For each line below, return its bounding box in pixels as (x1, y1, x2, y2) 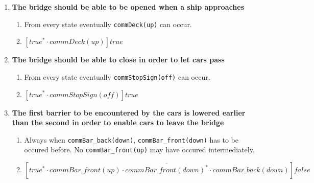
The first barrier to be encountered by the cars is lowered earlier (12, 107, 246, 118)
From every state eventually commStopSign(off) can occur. (24, 71, 210, 82)
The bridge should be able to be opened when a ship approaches (12, 2, 245, 12)
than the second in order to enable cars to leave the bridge (12, 117, 224, 128)
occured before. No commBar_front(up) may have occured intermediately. (24, 144, 255, 155)
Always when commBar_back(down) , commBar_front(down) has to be (24, 134, 239, 145)
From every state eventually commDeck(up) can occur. (24, 18, 192, 29)
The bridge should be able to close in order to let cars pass (12, 54, 225, 65)
